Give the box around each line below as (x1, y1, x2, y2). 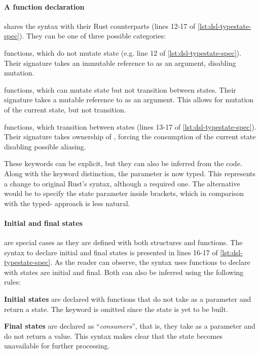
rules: (4, 277, 21, 287)
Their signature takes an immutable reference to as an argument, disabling (4, 57, 236, 68)
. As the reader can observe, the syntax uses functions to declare (50, 257, 250, 267)
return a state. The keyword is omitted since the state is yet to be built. (4, 303, 228, 314)
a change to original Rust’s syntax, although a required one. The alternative (4, 178, 240, 188)
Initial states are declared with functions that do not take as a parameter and (4, 294, 251, 304)
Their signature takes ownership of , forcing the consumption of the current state (4, 131, 256, 142)
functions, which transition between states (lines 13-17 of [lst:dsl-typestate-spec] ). (4, 121, 256, 132)
